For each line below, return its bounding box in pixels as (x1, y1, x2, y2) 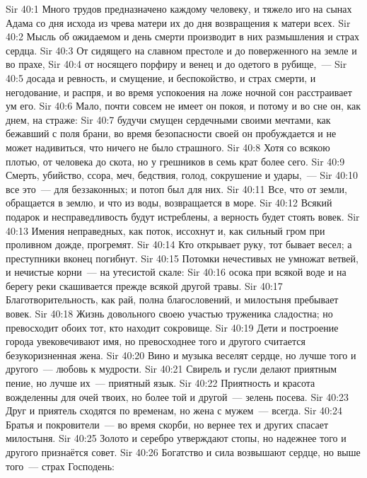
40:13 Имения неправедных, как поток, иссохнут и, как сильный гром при (6, 223, 325, 238)
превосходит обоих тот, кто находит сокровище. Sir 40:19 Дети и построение (6, 320, 339, 334)
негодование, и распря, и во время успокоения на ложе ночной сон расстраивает (6, 84, 352, 99)
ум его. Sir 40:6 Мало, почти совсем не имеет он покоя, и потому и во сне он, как (6, 98, 361, 113)
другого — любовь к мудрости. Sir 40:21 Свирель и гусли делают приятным (6, 361, 337, 376)
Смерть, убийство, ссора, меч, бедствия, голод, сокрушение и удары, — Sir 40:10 (6, 168, 359, 182)
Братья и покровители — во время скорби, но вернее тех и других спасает (6, 416, 329, 431)
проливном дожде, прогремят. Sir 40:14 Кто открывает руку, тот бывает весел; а (6, 237, 352, 252)
